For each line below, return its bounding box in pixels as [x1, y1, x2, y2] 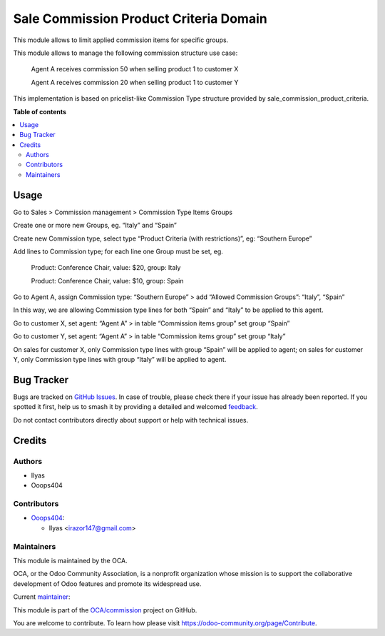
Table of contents [13, 107, 67, 116]
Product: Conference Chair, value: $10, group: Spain [31, 276, 184, 285]
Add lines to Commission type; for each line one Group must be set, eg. [13, 247, 224, 256]
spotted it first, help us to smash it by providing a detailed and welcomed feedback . [13, 403, 258, 411]
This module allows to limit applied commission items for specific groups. [13, 36, 229, 44]
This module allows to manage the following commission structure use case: [13, 49, 238, 57]
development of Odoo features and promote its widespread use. [13, 579, 202, 588]
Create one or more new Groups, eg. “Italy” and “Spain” [13, 221, 178, 230]
